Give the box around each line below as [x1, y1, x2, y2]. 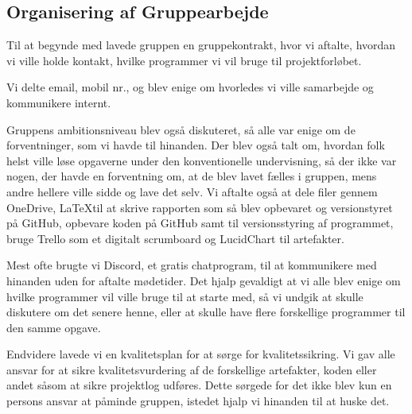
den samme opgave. [6, 319, 101, 335]
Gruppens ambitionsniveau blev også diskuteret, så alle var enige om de [6, 121, 356, 137]
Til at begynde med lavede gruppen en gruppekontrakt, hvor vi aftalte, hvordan [6, 37, 396, 53]
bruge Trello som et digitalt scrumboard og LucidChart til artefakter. [6, 230, 344, 246]
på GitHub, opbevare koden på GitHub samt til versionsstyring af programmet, [6, 215, 394, 231]
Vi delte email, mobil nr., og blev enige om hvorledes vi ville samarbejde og [6, 79, 374, 95]
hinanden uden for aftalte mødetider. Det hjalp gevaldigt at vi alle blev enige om [6, 272, 401, 288]
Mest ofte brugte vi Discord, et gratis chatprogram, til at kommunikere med [6, 257, 377, 273]
